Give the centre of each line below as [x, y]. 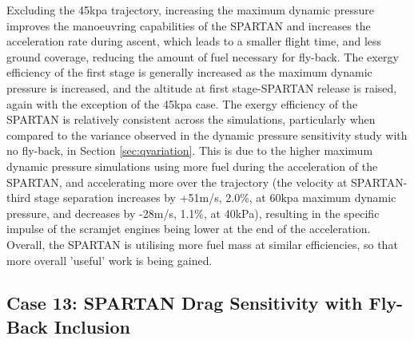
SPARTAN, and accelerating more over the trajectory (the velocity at [177, 182]
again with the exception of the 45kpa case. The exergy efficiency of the [182, 103]
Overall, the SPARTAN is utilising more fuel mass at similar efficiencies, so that [202, 244]
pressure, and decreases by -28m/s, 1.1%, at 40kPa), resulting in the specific [193, 213]
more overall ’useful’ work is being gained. [109, 260]
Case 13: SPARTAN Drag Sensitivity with [185, 303]
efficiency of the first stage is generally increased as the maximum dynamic [189, 72]
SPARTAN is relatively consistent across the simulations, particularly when [191, 119]
